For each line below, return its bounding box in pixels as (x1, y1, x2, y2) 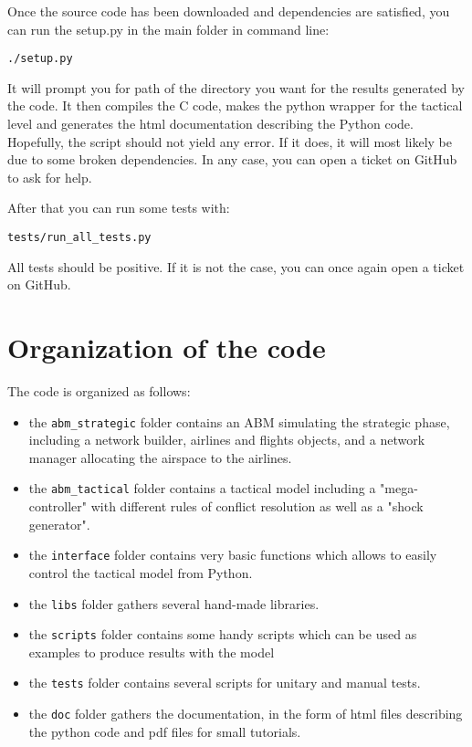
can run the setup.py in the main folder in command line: (7, 19, 330, 38)
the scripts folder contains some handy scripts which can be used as (28, 625, 417, 644)
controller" (28, 497, 88, 516)
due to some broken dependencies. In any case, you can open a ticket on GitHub (7, 150, 457, 169)
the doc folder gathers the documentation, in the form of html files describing (28, 704, 463, 723)
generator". (28, 514, 90, 533)
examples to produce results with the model (28, 642, 275, 661)
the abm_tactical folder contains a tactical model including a (28, 479, 376, 498)
